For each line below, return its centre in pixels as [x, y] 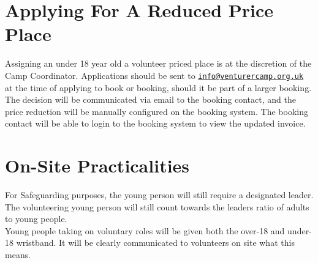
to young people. [36, 219]
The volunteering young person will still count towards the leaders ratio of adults [157, 206]
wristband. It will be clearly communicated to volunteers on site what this [155, 243]
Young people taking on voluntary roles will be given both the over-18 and [145, 230]
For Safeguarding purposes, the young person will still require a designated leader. [159, 195]
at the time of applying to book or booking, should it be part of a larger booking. [158, 87]
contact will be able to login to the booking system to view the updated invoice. [155, 123]
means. [18, 255]
